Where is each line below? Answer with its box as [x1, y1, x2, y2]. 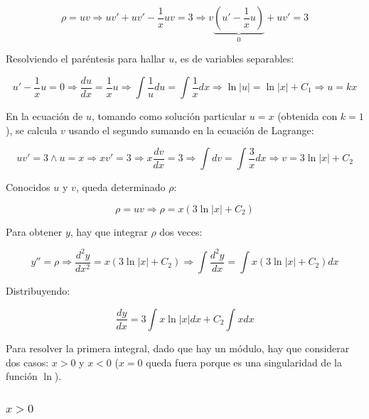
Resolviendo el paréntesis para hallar [6, 51, 166, 66]
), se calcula [6, 122, 58, 137]
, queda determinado [75, 180, 166, 195]
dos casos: [6, 354, 49, 369]
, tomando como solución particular [91, 109, 247, 124]
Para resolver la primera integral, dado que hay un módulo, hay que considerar [6, 340, 350, 355]
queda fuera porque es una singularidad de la [146, 354, 342, 369]
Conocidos [6, 180, 50, 195]
